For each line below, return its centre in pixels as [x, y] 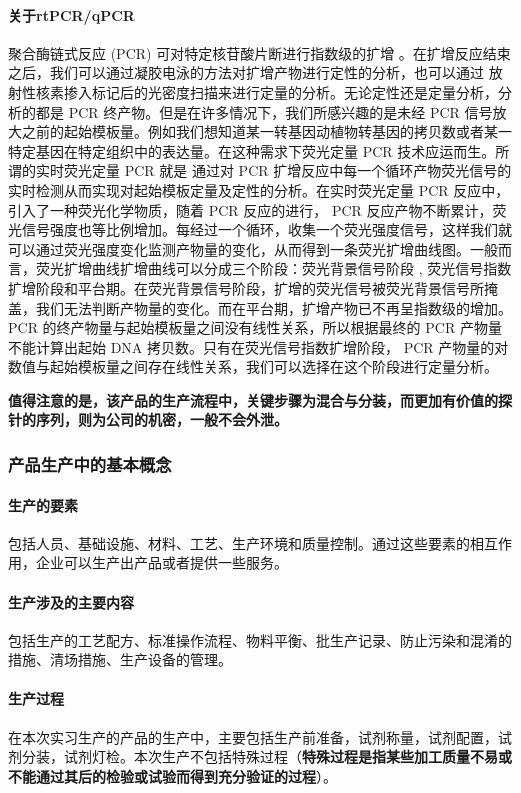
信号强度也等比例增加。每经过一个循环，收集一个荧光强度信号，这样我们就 [266, 229]
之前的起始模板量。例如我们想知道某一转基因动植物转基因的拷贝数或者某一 [266, 131]
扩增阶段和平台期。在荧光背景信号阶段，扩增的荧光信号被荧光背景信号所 [246, 287]
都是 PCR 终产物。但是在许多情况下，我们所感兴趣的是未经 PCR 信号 [264, 111]
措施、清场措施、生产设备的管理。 [120, 659]
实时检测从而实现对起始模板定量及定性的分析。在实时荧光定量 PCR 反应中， [259, 189]
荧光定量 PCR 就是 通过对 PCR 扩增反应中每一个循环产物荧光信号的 [287, 170]
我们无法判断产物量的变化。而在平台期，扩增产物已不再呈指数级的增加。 [273, 307]
